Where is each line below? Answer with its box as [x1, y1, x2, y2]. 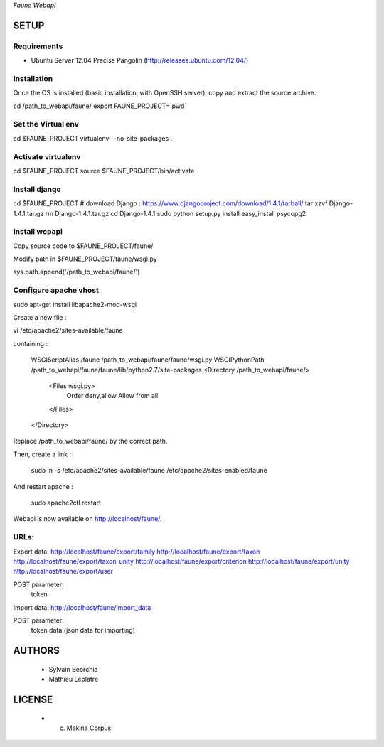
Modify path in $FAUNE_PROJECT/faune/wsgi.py [13, 254, 157, 263]
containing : [13, 339, 48, 348]
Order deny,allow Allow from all [66, 392, 159, 400]
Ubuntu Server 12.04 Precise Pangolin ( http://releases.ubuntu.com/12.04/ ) [31, 56, 249, 65]
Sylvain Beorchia [48, 665, 98, 673]
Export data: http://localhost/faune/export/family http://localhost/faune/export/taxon [13, 547, 260, 556]
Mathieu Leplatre [48, 675, 99, 684]
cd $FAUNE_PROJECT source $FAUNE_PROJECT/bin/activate [13, 166, 195, 175]
